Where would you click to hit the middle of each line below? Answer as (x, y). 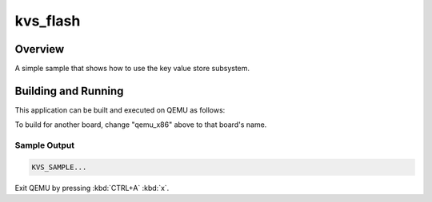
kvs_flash (48, 21)
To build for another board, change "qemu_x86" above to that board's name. (141, 125)
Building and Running (69, 91)
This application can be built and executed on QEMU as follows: (120, 110)
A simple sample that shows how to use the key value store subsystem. (132, 69)
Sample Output (45, 145)
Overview (40, 49)
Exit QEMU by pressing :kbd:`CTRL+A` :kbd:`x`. (92, 188)
